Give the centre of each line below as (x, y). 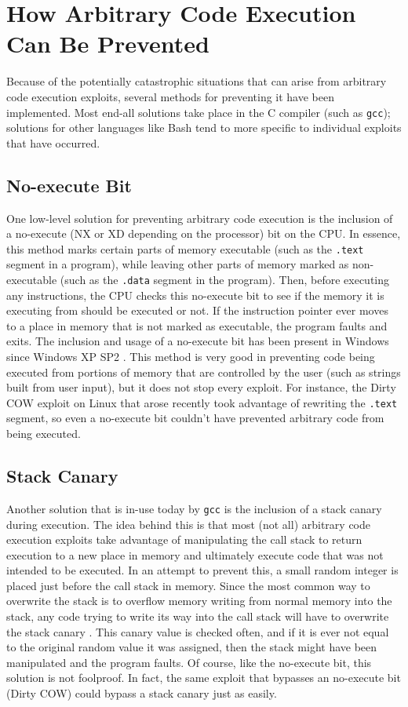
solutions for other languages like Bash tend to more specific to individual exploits (204, 128)
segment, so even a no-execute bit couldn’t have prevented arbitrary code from (195, 418)
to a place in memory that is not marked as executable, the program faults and (197, 325)
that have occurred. (53, 142)
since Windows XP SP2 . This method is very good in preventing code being (191, 357)
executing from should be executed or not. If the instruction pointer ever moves (197, 310)
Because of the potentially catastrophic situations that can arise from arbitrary (197, 81)
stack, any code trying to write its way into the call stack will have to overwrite (198, 616)
